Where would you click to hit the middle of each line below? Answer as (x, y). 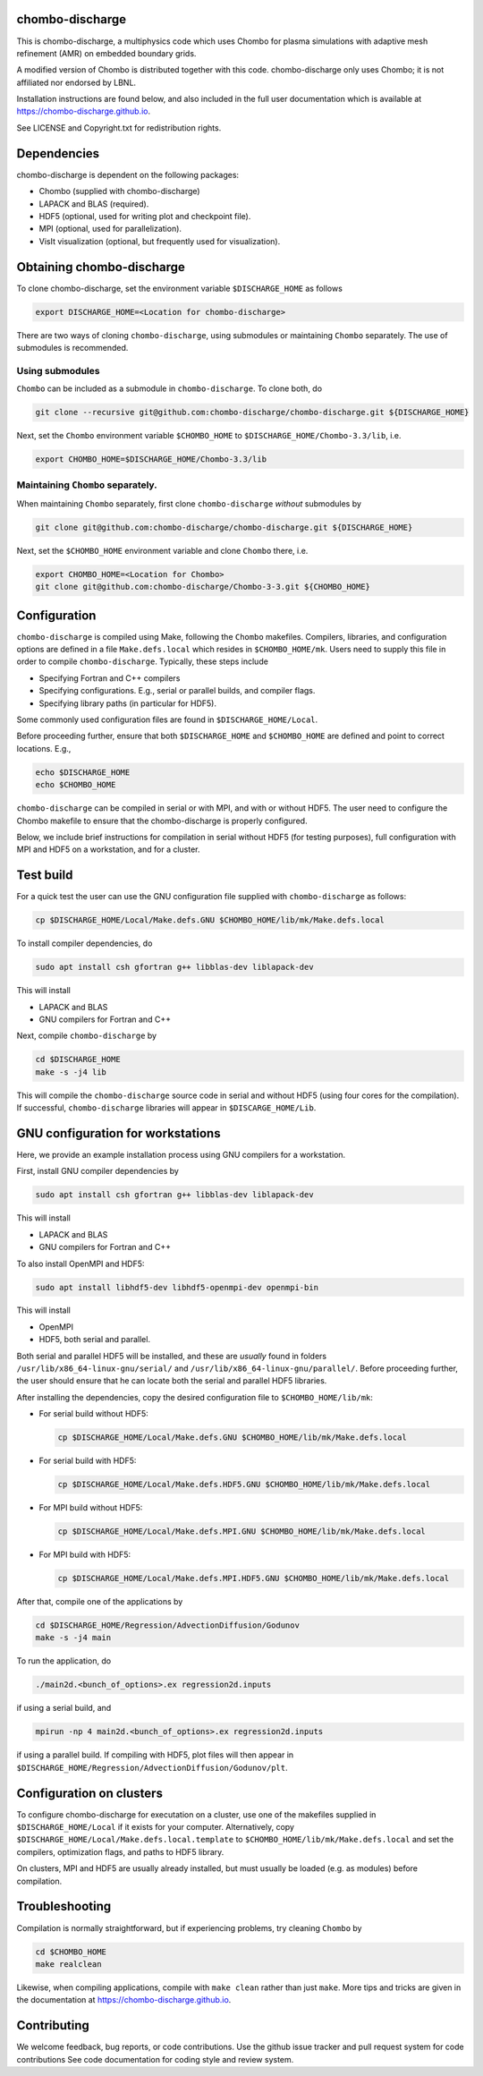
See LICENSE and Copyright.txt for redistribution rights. (119, 128)
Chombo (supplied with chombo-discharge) (119, 191)
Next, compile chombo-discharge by (86, 1036)
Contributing (53, 2025)
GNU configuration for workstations (119, 1133)
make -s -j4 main (73, 1638)
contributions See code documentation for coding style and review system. (155, 2059)
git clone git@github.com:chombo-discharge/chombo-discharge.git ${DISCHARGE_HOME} (224, 527)
